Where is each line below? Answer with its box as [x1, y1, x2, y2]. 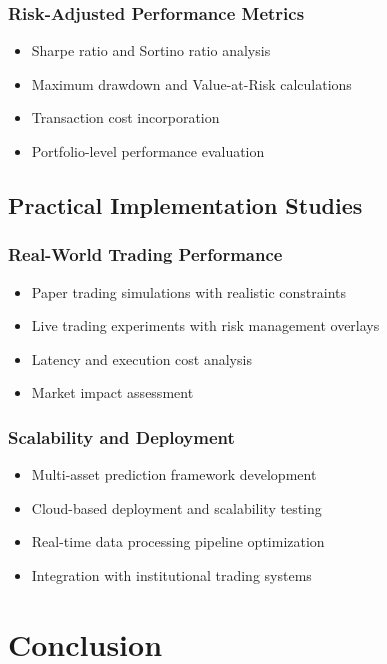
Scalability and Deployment [8, 424, 235, 449]
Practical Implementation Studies [8, 189, 363, 220]
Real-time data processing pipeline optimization [31, 531, 325, 552]
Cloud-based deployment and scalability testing [31, 497, 322, 518]
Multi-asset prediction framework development [31, 464, 317, 485]
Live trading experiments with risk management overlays [31, 315, 380, 336]
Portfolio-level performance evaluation [31, 141, 265, 161]
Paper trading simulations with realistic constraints [31, 281, 346, 302]
